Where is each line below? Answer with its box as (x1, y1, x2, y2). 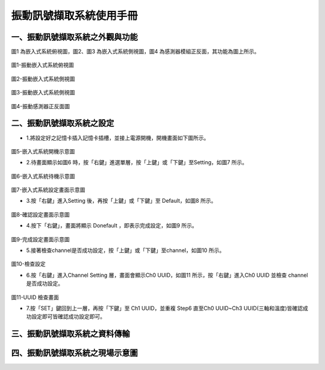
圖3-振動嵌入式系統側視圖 (11, 89, 75, 96)
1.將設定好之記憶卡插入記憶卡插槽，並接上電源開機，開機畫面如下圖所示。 (26, 134, 209, 141)
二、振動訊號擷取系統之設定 (11, 118, 114, 129)
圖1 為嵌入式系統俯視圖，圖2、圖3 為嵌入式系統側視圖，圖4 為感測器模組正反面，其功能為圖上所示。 (11, 48, 260, 55)
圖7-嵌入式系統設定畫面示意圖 (11, 187, 85, 194)
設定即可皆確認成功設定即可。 (31, 313, 105, 320)
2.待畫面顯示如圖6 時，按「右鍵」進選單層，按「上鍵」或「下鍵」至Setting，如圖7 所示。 (26, 159, 248, 166)
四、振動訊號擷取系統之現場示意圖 (11, 348, 138, 358)
